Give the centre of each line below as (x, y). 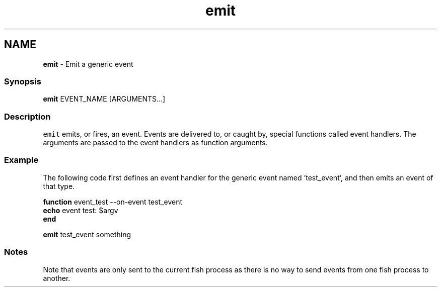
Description (27, 116)
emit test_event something (87, 234)
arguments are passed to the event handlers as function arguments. (155, 143)
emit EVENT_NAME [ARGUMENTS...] (104, 99)
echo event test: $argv (81, 210)
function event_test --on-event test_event (113, 202)
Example (21, 160)
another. (57, 278)
